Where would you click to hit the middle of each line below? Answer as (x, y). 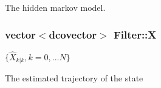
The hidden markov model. (55, 7)
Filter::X (135, 34)
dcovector (73, 34)
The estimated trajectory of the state (74, 78)
